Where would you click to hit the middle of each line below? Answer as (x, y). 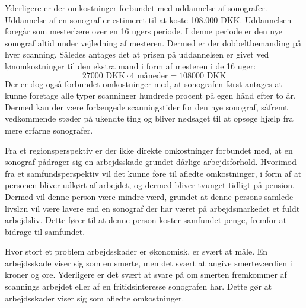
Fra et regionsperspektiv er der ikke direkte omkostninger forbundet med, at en (149, 150)
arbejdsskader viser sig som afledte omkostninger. (95, 298)
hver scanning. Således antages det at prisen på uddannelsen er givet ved (137, 54)
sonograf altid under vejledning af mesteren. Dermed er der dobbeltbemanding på (153, 42)
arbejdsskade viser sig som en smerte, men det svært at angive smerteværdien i (149, 263)
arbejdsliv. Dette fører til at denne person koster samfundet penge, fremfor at (146, 220)
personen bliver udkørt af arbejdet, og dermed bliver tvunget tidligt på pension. (150, 185)
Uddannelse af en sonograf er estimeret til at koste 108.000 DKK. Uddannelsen (148, 19)
